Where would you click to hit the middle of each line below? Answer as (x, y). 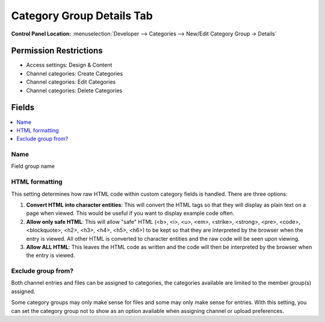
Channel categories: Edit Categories (71, 82)
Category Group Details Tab (82, 16)
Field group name (33, 166)
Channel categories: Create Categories (75, 73)
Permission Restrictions (57, 51)
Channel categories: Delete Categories (74, 90)
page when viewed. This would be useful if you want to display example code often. (130, 213)
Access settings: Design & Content (69, 65)
